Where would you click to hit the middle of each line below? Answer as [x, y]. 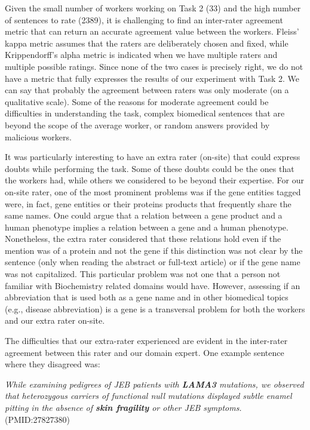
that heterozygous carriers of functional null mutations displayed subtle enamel [148, 396]
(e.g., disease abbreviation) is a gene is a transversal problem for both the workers [155, 308]
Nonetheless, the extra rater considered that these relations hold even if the [143, 239]
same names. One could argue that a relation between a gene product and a [144, 215]
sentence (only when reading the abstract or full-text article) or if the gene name [153, 262]
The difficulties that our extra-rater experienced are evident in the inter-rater [146, 341]
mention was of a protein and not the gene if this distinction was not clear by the [154, 250]
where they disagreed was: [53, 364]
